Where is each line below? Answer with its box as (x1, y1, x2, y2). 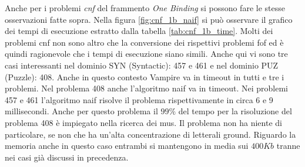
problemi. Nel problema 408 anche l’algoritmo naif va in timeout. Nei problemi (5, 82, 289, 94)
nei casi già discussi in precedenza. (5, 151, 129, 163)
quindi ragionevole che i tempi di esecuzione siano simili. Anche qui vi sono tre (5, 47, 288, 60)
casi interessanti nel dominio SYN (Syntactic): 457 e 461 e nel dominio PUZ (5, 59, 279, 71)
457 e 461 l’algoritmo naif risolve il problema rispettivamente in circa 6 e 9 (5, 93, 273, 105)
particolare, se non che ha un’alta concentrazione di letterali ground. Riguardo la (5, 128, 296, 140)
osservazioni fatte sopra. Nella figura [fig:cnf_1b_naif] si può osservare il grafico (5, 13, 293, 25)
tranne (276, 139, 300, 152)
